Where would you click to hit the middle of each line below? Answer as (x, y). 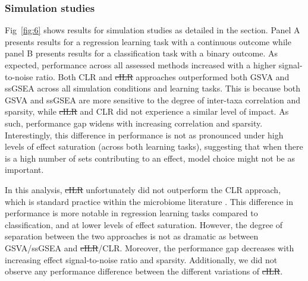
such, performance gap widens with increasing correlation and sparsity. (134, 123)
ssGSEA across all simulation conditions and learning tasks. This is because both (153, 88)
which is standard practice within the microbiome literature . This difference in (149, 201)
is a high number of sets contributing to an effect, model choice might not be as (150, 158)
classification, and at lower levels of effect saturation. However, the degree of (144, 224)
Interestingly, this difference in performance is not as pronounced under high (144, 135)
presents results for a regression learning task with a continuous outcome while (148, 41)
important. (24, 170)
